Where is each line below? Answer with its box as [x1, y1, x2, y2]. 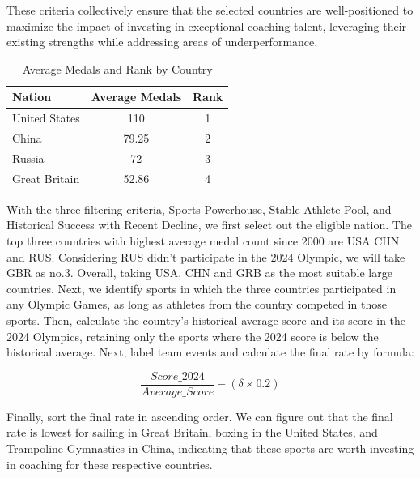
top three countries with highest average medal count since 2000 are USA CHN [6, 233, 400, 250]
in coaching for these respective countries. [6, 455, 213, 472]
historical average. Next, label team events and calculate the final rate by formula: [6, 344, 414, 361]
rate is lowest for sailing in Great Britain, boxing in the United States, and [6, 424, 378, 441]
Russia [12, 149, 45, 166]
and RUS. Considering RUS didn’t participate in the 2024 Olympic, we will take [6, 248, 405, 265]
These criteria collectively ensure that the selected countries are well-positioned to [6, 2, 414, 18]
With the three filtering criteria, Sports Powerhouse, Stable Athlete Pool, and [6, 200, 392, 217]
